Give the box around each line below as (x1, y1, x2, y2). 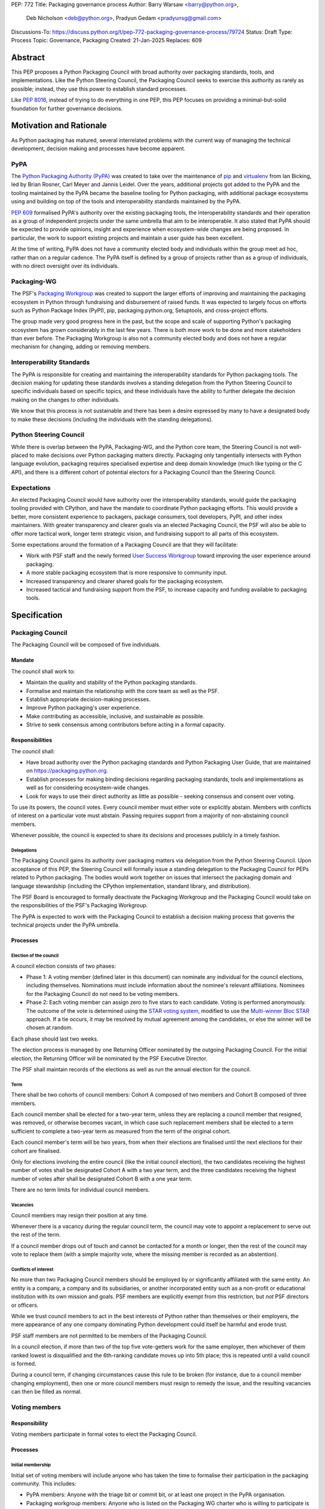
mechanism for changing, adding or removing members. (11, 343, 150, 350)
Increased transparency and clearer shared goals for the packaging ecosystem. (26, 577, 224, 585)
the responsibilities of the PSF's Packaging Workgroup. (11, 902, 148, 909)
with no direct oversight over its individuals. (11, 262, 119, 269)
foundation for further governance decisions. (11, 104, 123, 112)
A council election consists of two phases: (11, 962, 116, 969)
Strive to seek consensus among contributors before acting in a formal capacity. (26, 721, 226, 729)
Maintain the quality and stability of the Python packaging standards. (26, 679, 197, 686)
